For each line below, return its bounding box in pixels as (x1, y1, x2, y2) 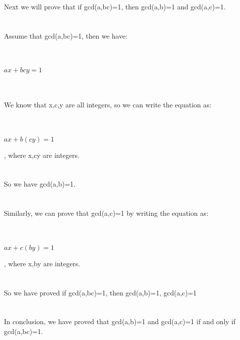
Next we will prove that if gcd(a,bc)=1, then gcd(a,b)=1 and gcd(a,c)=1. (4, 1, 226, 11)
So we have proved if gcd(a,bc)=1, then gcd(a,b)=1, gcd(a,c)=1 (4, 287, 197, 297)
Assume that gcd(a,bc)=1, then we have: (4, 30, 127, 41)
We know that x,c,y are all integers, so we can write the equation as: (4, 99, 211, 109)
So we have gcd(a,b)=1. (4, 179, 76, 189)
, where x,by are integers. (4, 258, 80, 268)
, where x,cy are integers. (4, 149, 80, 160)
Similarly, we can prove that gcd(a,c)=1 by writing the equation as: (4, 208, 208, 218)
